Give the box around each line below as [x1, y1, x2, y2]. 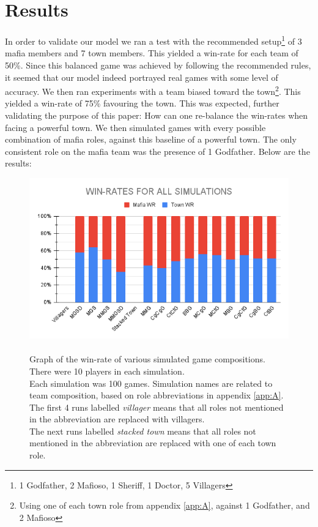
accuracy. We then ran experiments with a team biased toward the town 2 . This [5, 83, 301, 97]
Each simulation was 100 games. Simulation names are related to [29, 376, 273, 389]
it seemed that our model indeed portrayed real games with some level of [5, 70, 278, 83]
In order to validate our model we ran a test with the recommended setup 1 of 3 [5, 33, 302, 47]
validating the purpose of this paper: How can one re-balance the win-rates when [5, 109, 308, 121]
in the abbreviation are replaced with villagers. [29, 413, 205, 425]
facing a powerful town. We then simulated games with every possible [5, 121, 266, 133]
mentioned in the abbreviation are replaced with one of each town [29, 436, 276, 449]
